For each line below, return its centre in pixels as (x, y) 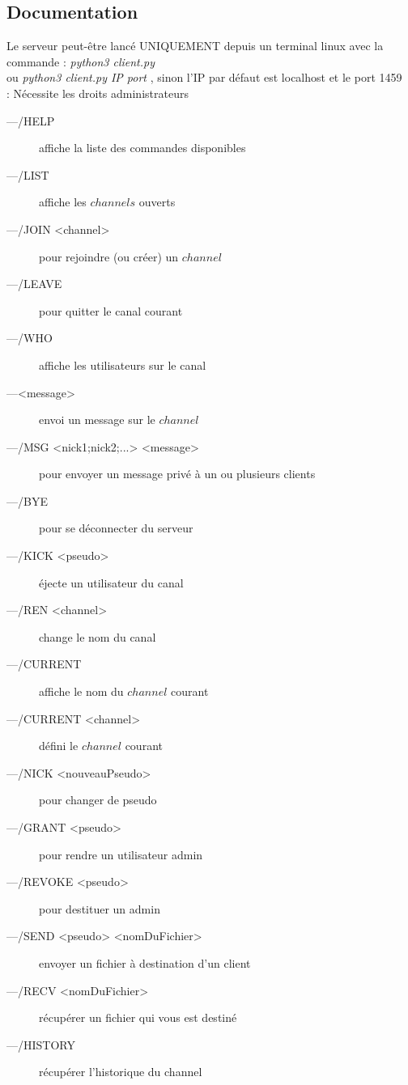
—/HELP (31, 120)
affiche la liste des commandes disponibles (142, 148)
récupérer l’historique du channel (121, 1072)
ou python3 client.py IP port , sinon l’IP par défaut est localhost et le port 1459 (204, 77)
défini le (59, 746)
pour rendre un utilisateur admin (121, 854)
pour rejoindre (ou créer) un (109, 256)
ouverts (157, 202)
